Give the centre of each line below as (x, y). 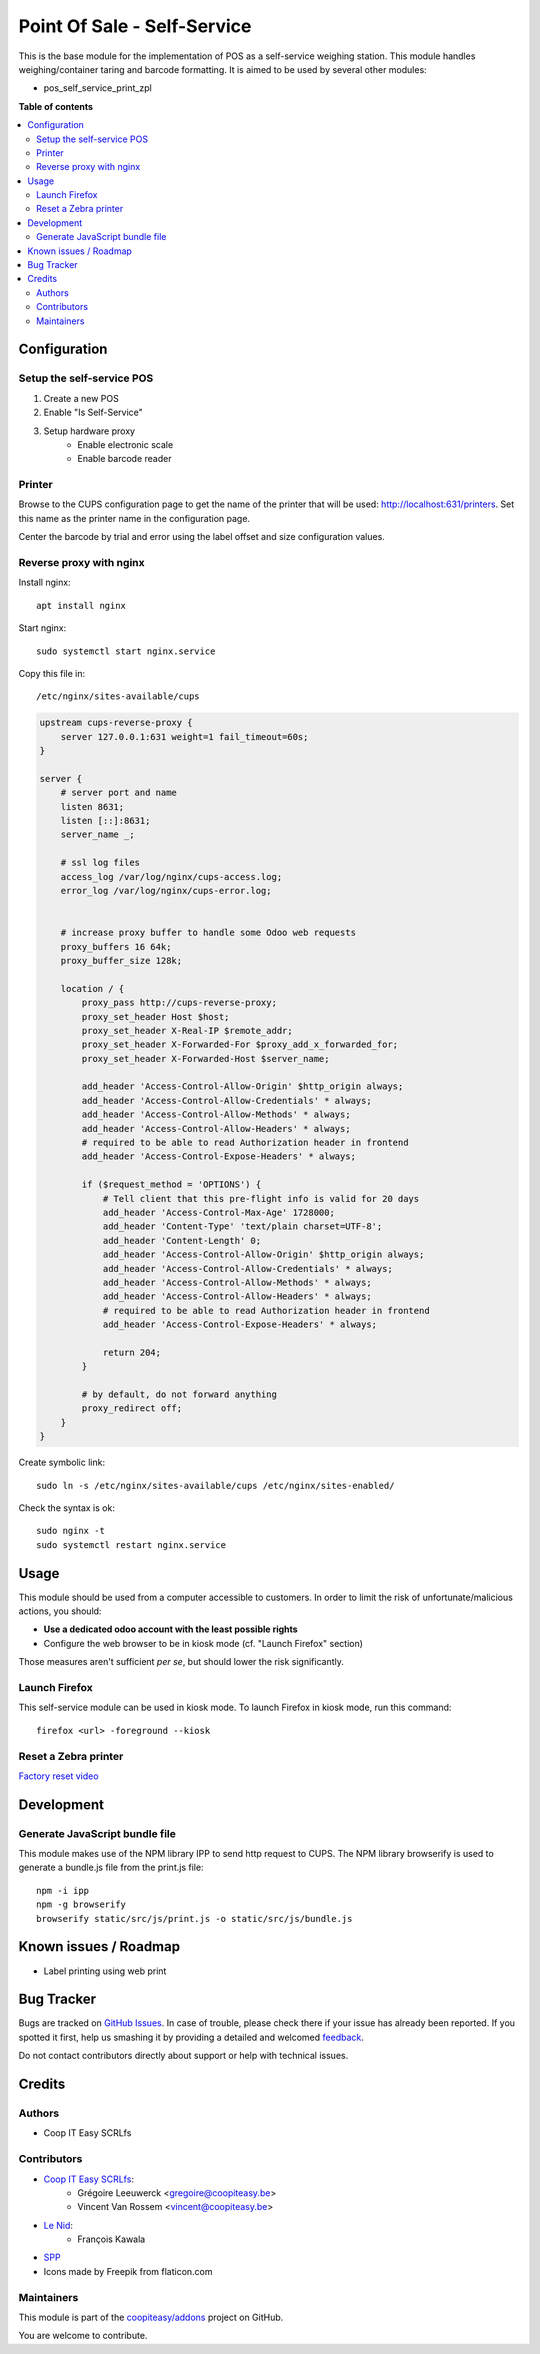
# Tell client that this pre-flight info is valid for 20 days (261, 1198)
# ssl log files (100, 863)
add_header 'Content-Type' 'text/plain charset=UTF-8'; (242, 1226)
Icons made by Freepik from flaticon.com (128, 2271)
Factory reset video (58, 1776)
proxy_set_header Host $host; (155, 1016)
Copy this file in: (52, 673)
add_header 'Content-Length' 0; (182, 1240)
